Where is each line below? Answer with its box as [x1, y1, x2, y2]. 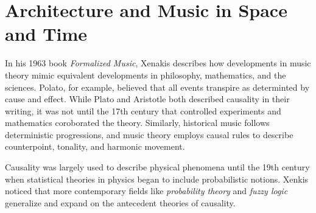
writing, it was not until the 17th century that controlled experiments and [5, 104, 281, 117]
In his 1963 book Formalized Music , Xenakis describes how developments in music [5, 57, 311, 69]
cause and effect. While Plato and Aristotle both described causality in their [5, 93, 290, 105]
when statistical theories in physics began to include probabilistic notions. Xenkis [5, 172, 309, 185]
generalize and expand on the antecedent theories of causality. [5, 196, 236, 209]
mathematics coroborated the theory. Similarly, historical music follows [5, 116, 270, 129]
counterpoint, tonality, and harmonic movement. [5, 140, 185, 153]
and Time [5, 21, 88, 46]
